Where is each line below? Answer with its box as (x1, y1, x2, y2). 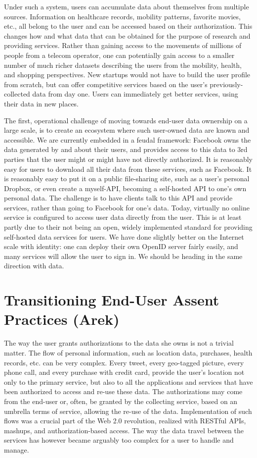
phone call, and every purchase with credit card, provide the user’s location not (4, 367, 245, 377)
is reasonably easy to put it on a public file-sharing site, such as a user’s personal (4, 173, 250, 184)
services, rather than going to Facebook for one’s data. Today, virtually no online (4, 202, 250, 212)
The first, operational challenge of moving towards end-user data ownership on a (4, 115, 248, 125)
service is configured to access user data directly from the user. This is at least (4, 212, 242, 222)
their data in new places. (4, 98, 79, 108)
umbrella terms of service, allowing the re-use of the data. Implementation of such (4, 406, 252, 416)
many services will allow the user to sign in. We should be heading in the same (4, 251, 243, 261)
